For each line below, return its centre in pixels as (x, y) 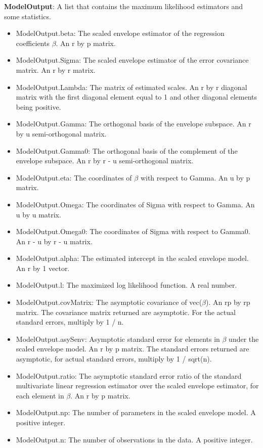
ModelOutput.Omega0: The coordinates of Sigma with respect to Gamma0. (133, 231)
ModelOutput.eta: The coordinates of (74, 177)
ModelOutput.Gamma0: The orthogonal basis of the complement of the (127, 150)
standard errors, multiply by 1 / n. (70, 322)
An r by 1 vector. (43, 268)
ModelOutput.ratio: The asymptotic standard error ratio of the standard (129, 375)
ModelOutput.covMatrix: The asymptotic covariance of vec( (109, 302)
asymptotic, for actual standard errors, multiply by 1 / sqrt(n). (114, 359)
